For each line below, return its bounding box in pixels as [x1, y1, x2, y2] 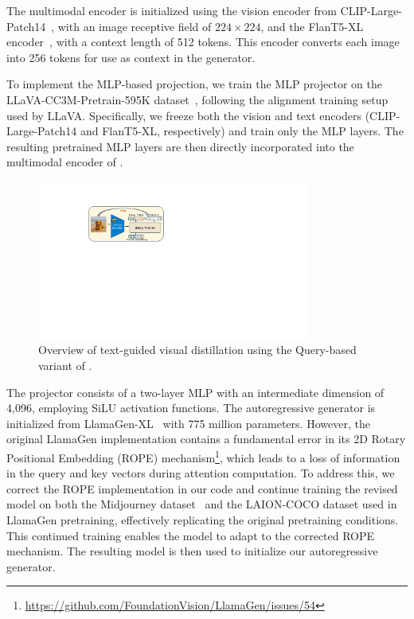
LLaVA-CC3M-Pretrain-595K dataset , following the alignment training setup [6, 91, 389, 107]
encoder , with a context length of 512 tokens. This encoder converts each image [6, 33, 400, 50]
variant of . [38, 357, 92, 374]
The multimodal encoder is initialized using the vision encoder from [6, 2, 337, 18]
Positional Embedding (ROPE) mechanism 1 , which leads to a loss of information [6, 447, 400, 465]
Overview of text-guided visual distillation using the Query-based [38, 341, 357, 358]
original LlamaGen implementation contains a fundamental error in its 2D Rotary [6, 430, 406, 447]
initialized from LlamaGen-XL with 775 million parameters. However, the [6, 415, 370, 431]
